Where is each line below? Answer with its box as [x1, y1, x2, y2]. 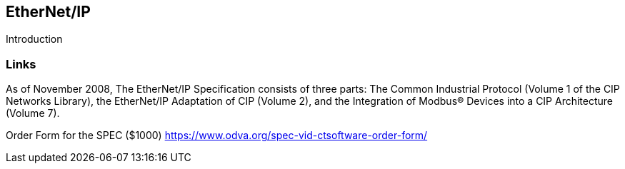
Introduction [6, 33, 63, 46]
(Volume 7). [6, 107, 60, 120]
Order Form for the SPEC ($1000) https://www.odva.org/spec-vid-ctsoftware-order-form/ [6, 129, 428, 142]
